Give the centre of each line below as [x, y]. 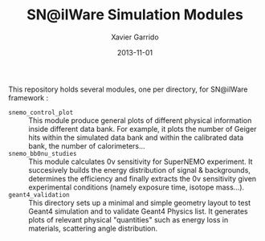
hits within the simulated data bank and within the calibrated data [136, 137]
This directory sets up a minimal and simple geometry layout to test [140, 202]
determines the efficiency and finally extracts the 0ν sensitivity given [143, 178]
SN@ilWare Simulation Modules [135, 15]
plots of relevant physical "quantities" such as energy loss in [128, 219]
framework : [29, 97]
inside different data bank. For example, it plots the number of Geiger [143, 129]
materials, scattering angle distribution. [93, 228]
